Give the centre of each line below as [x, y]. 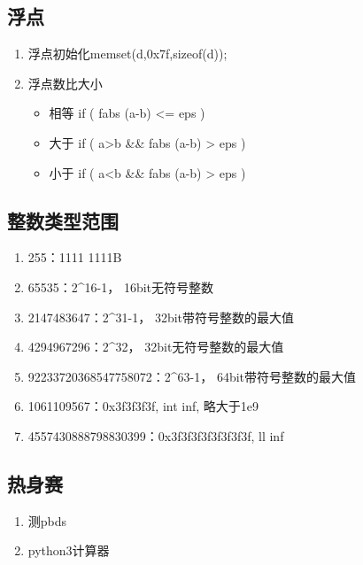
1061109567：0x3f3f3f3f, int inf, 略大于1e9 [143, 406]
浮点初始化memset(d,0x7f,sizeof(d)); [127, 54]
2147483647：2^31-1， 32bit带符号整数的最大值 [161, 317]
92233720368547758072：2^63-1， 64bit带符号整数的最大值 [192, 376]
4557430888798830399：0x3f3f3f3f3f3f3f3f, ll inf [156, 435]
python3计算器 [69, 550]
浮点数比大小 [65, 83]
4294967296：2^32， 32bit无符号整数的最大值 [156, 347]
